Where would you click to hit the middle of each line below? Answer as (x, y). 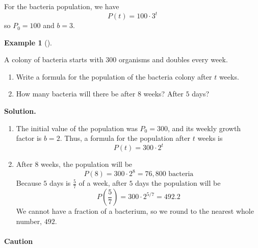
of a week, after (103, 183)
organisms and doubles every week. (173, 59)
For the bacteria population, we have (62, 6)
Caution (19, 241)
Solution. (20, 111)
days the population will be (178, 183)
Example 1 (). (28, 42)
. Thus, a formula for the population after (125, 138)
